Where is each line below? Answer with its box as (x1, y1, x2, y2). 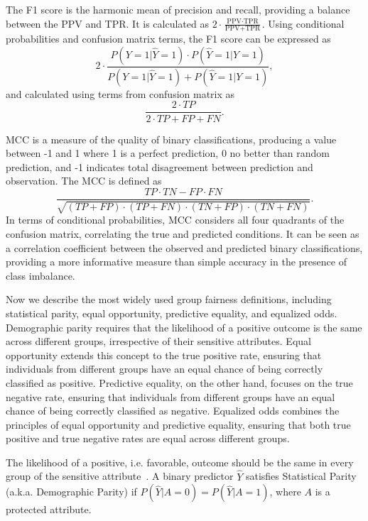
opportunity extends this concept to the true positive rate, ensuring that (6, 347, 322, 362)
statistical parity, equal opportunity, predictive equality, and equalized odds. (6, 305, 337, 320)
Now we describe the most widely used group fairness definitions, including (6, 292, 332, 307)
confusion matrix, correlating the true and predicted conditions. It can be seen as (6, 226, 359, 241)
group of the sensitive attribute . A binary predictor (6, 468, 234, 483)
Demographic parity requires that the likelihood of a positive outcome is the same (6, 319, 362, 334)
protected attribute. (6, 502, 92, 517)
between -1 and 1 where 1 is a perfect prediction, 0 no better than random (6, 146, 330, 160)
